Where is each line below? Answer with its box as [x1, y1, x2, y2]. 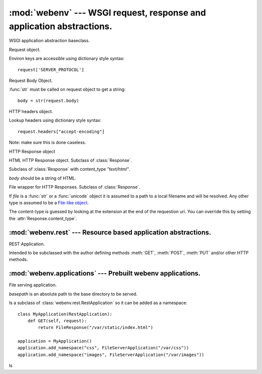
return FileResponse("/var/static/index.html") [38, 325, 153, 330]
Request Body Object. [9, 78, 53, 83]
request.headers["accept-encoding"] [17, 129, 105, 134]
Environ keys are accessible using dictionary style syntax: [9, 56, 125, 62]
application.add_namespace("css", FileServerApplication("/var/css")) [17, 345, 189, 351]
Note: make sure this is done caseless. [9, 140, 86, 146]
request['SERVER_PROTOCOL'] [17, 67, 84, 72]
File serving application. [9, 282, 57, 288]
